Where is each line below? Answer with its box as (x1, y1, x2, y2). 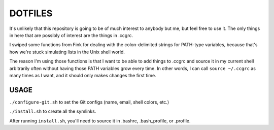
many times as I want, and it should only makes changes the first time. (9, 72, 157, 78)
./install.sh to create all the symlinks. (9, 108, 96, 114)
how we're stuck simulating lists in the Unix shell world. (9, 49, 125, 55)
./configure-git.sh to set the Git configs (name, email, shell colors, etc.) (9, 99, 169, 105)
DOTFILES (9, 8, 53, 19)
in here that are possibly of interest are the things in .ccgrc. (9, 32, 133, 38)
